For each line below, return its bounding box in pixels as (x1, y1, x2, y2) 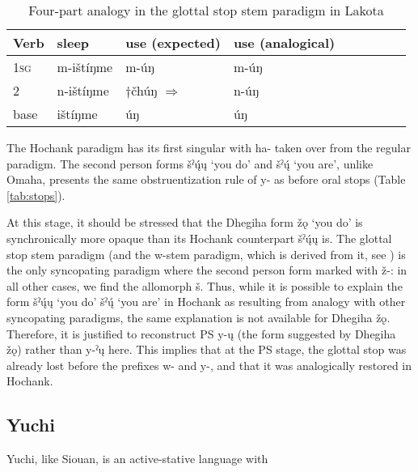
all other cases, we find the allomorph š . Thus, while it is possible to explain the (6, 277, 403, 294)
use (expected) (125, 33, 221, 52)
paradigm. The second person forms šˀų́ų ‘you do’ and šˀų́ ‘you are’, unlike (6, 155, 374, 172)
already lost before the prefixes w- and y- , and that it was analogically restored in (6, 356, 412, 373)
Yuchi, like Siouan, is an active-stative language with (6, 450, 268, 467)
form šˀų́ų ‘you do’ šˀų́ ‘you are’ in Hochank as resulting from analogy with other (6, 293, 406, 310)
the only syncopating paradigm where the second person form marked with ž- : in (6, 262, 407, 279)
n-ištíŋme (57, 81, 109, 100)
